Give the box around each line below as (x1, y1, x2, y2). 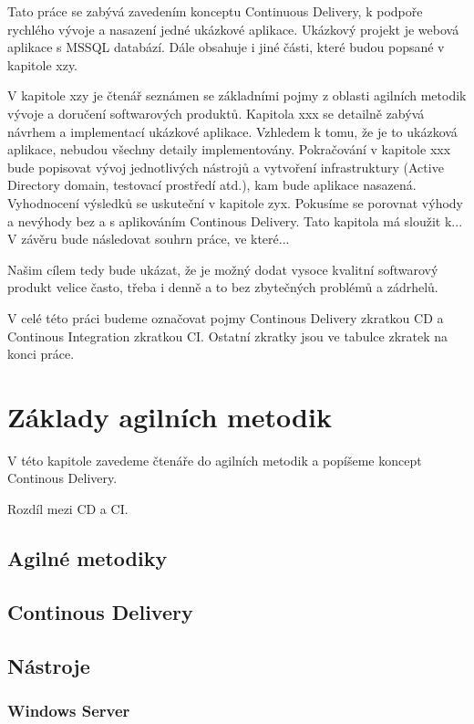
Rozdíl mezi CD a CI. (7, 499, 129, 518)
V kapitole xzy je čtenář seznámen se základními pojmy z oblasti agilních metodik (7, 86, 467, 105)
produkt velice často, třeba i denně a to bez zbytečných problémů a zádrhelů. (7, 278, 438, 297)
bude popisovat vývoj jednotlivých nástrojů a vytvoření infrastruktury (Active (7, 157, 444, 176)
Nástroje (7, 651, 90, 679)
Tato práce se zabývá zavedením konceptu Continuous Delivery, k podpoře (7, 2, 423, 20)
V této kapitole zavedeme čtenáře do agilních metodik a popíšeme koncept (7, 450, 422, 469)
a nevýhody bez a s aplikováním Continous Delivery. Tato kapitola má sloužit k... (7, 211, 463, 230)
